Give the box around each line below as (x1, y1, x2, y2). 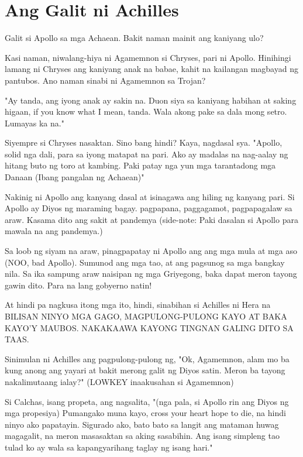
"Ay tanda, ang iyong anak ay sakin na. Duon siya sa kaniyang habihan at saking (5, 94, 297, 106)
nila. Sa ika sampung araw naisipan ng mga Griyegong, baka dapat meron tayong (5, 267, 297, 280)
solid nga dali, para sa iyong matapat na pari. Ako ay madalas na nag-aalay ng (5, 147, 288, 160)
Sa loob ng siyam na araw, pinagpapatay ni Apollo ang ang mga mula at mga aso (5, 245, 297, 257)
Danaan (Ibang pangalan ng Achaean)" (5, 171, 144, 183)
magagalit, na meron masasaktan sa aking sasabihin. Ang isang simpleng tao (5, 429, 280, 442)
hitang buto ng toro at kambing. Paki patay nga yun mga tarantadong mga (5, 159, 276, 171)
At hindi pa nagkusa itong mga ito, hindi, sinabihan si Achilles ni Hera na (5, 298, 271, 311)
